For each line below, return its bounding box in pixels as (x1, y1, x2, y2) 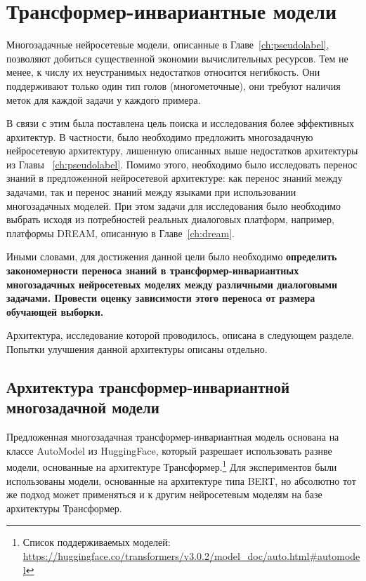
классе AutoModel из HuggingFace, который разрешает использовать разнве (6, 443, 332, 458)
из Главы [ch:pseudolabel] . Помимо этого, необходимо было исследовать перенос (6, 156, 358, 171)
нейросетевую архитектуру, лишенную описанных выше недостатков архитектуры (6, 143, 358, 158)
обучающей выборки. (6, 304, 104, 319)
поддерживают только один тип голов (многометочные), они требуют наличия (6, 78, 341, 93)
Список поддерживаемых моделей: (22, 535, 171, 549)
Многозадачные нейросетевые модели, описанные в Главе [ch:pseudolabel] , (6, 37, 329, 52)
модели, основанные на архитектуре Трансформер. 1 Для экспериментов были (6, 458, 337, 474)
